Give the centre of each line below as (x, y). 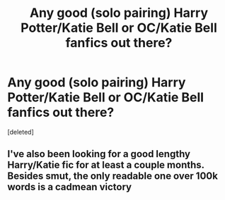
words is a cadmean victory (70, 187)
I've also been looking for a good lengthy (99, 154)
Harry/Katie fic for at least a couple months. (106, 165)
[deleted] (21, 132)
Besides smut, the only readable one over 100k (112, 176)
